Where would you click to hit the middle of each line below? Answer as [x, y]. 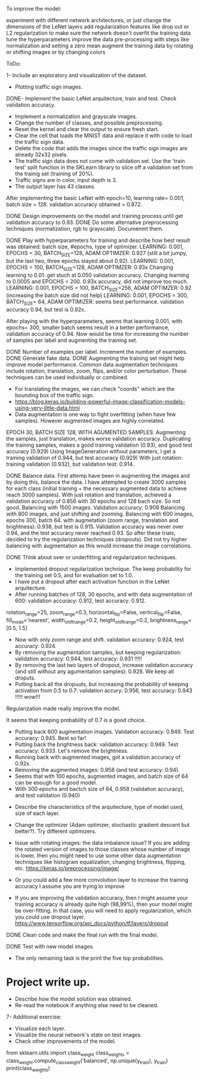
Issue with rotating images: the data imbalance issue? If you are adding [102, 842]
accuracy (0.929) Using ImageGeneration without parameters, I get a [91, 451]
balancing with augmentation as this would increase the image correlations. [99, 546]
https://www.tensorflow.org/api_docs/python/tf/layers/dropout [92, 923]
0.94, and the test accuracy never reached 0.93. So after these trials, [91, 533]
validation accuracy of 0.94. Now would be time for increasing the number [98, 334]
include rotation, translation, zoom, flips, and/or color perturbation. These [96, 371]
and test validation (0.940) [47, 795]
